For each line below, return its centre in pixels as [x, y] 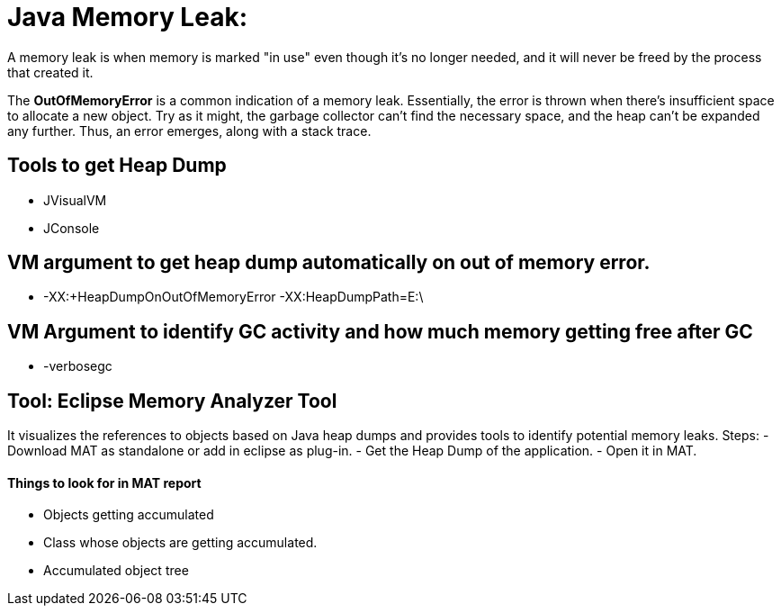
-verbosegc [78, 366]
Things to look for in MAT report [104, 482]
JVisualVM [75, 200]
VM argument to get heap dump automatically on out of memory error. [329, 263]
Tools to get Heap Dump [117, 166]
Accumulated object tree [116, 571]
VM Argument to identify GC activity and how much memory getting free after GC [380, 331]
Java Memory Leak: [127, 17]
